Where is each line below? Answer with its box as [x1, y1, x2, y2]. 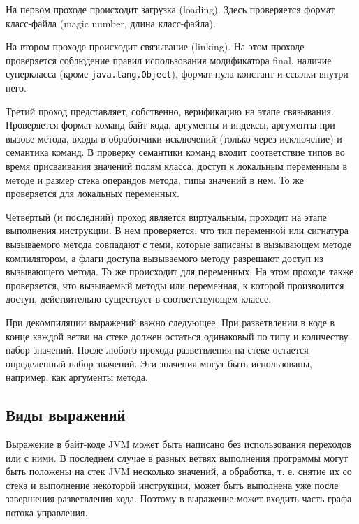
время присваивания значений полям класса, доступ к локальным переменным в [6, 159, 347, 173]
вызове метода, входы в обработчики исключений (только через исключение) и [6, 131, 342, 145]
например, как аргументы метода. [6, 370, 148, 384]
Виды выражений [6, 404, 126, 425]
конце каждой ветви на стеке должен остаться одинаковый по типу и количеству [6, 328, 349, 343]
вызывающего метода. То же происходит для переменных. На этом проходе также [6, 264, 354, 279]
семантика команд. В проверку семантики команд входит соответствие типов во [6, 145, 345, 159]
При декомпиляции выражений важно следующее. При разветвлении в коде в [6, 314, 335, 329]
